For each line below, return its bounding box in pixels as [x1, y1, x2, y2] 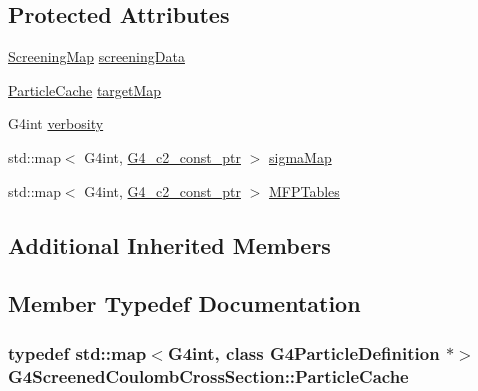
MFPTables [268, 180, 340, 201]
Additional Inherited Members [8, 229, 331, 260]
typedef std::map [8, 340, 147, 365]
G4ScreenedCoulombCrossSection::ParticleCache [8, 363, 409, 388]
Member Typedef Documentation [8, 288, 361, 319]
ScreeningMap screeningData [8, 46, 185, 67]
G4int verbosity [8, 113, 104, 134]
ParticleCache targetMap [8, 79, 162, 100]
